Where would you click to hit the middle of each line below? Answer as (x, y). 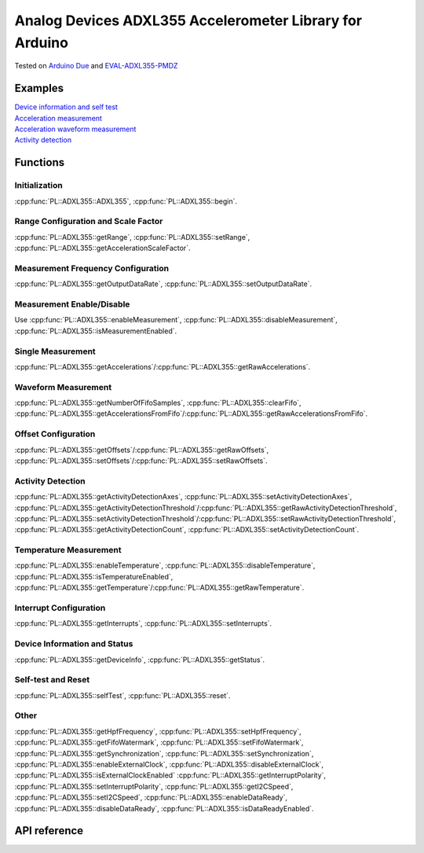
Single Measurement (55, 351)
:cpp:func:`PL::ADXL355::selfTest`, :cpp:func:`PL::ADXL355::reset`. (122, 695)
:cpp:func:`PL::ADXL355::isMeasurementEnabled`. (96, 331)
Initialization (38, 186)
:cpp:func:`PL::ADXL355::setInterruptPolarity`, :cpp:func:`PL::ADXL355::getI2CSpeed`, (154, 786)
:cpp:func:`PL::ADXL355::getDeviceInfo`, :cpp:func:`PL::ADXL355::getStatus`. (140, 660)
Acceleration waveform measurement (75, 129)
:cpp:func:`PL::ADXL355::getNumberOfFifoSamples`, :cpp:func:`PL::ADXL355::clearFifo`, (158, 403)
